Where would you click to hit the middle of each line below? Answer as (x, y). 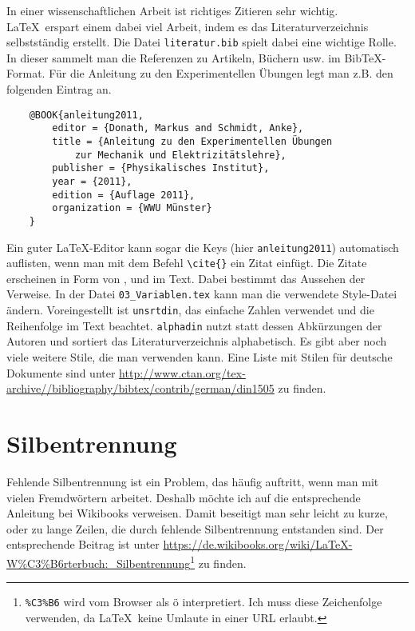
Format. (26, 73)
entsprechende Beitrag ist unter (83, 544)
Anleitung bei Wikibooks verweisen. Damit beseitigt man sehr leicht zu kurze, (197, 513)
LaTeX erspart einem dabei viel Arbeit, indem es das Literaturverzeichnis (188, 26)
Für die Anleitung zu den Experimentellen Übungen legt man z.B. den (221, 73)
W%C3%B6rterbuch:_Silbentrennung (99, 563)
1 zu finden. (218, 561)
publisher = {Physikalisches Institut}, (161, 168)
